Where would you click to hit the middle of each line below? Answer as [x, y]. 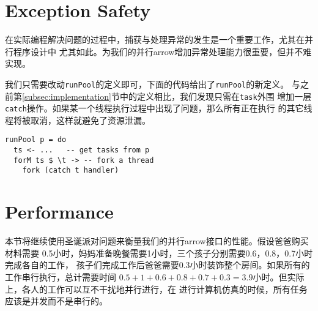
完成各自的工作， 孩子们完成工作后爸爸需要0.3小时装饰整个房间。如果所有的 [157, 265]
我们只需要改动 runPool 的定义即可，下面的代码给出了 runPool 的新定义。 [147, 84]
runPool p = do [36, 140]
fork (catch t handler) [71, 170]
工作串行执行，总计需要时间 [61, 277]
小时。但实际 [279, 277]
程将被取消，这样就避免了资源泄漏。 [78, 120]
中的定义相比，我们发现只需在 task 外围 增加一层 [216, 96]
